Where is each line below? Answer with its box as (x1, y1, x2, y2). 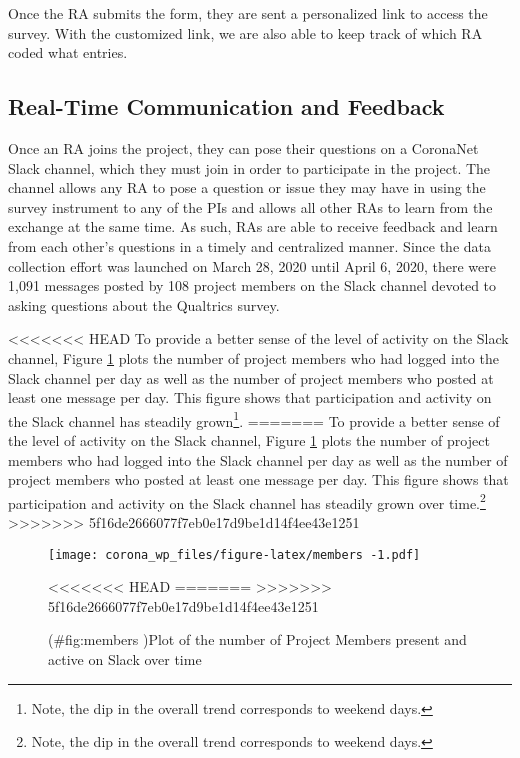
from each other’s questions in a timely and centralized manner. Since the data (8, 235, 491, 256)
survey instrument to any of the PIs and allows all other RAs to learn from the (8, 196, 493, 217)
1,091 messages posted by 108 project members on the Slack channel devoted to (8, 275, 497, 296)
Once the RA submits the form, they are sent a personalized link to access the (8, 3, 488, 23)
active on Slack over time (48, 649, 202, 670)
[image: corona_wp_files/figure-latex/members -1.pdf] (48, 547, 421, 562)
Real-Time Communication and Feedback (8, 91, 445, 122)
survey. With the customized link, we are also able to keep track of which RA (8, 22, 483, 43)
